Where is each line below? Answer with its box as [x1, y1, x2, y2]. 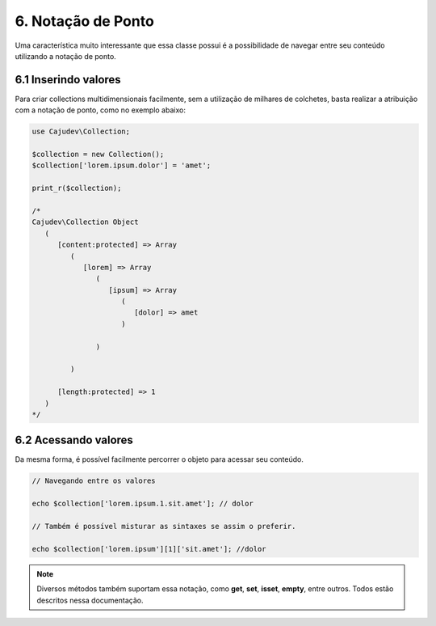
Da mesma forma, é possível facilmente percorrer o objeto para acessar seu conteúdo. [15, 455, 304, 464]
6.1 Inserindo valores [15, 73, 121, 87]
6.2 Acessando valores [15, 434, 133, 447]
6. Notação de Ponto [15, 12, 155, 30]
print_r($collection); [31, 184, 122, 193]
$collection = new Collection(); [31, 150, 165, 159]
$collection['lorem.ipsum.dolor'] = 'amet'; [31, 161, 212, 170]
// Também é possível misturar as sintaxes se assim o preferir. [31, 522, 296, 531]
